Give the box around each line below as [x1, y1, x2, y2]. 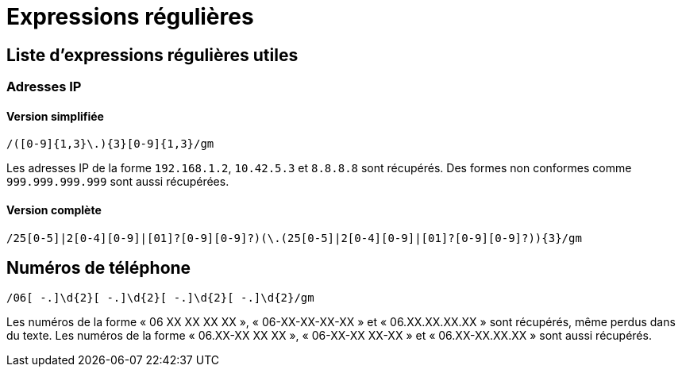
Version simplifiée [6, 109, 104, 123]
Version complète [6, 203, 102, 217]
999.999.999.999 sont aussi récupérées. [6, 175, 229, 189]
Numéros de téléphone [6, 258, 191, 279]
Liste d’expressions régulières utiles [6, 44, 299, 65]
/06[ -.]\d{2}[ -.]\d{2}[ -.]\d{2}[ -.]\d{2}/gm [6, 291, 314, 305]
